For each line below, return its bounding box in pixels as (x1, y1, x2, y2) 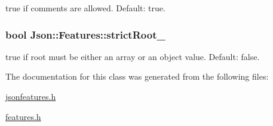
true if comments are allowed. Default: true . (5, 2, 165, 14)
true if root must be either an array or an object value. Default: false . (5, 50, 260, 62)
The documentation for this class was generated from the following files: (5, 70, 269, 83)
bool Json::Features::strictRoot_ (5, 27, 165, 42)
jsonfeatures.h (5, 90, 56, 102)
